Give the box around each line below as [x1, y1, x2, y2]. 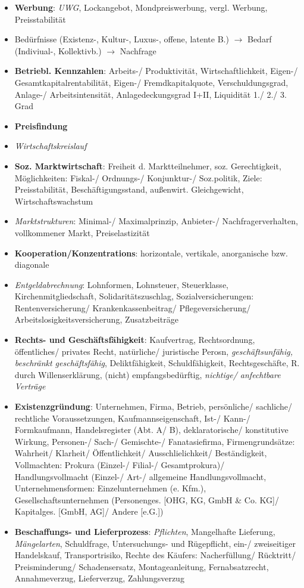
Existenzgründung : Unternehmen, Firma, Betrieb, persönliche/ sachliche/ [14, 400, 292, 413]
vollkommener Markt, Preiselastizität [14, 226, 150, 239]
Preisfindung [14, 119, 68, 132]
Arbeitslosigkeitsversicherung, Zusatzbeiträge [14, 313, 178, 326]
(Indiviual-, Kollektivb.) [14, 44, 102, 57]
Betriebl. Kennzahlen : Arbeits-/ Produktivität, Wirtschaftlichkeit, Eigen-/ [14, 64, 298, 77]
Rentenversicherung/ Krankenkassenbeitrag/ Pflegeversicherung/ [14, 301, 251, 314]
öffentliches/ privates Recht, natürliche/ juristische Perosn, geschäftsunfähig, [14, 345, 293, 357]
